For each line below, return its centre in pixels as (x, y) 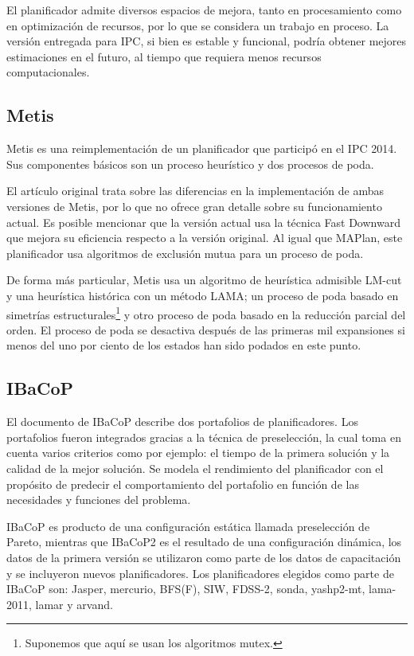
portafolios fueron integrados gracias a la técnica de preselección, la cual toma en (204, 437)
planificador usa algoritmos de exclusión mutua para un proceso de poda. (185, 253)
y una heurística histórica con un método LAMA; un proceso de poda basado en (203, 295)
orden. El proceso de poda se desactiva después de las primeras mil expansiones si (206, 329)
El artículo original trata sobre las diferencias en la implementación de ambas (195, 191)
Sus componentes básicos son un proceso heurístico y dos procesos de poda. (190, 164)
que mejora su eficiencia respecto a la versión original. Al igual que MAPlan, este (205, 238)
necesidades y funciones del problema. (99, 500)
